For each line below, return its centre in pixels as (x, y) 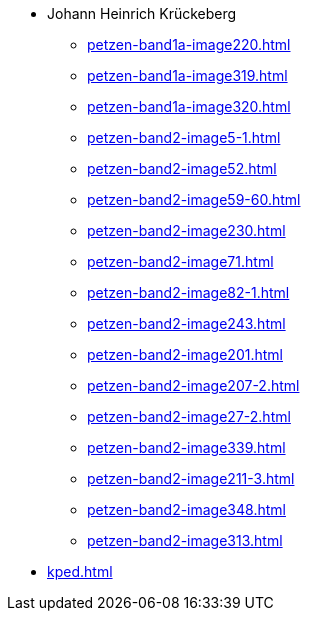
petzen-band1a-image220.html (189, 44)
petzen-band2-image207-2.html (193, 385)
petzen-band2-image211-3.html (191, 478)
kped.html (80, 571)
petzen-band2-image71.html (180, 261)
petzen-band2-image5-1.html (184, 137)
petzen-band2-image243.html (186, 323)
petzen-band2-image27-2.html (189, 416)
